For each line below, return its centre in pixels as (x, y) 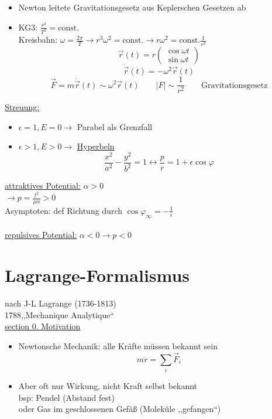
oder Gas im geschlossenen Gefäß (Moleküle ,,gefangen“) (120, 409)
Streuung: (22, 107)
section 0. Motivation (43, 326)
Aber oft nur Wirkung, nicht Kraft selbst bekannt (108, 385)
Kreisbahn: (38, 40)
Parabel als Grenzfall (115, 126)
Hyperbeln (96, 146)
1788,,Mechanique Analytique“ (60, 314)
